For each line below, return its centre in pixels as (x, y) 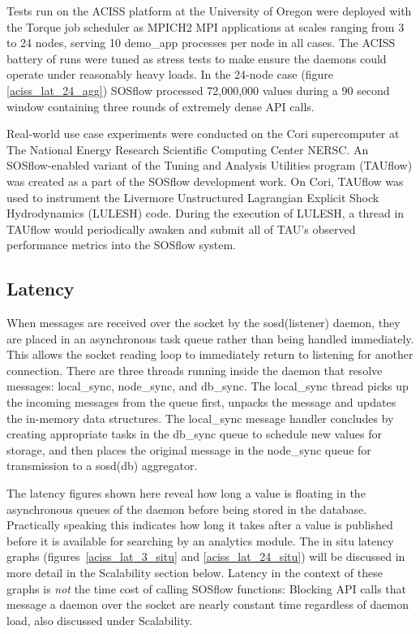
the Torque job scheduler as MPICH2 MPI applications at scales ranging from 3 (206, 26)
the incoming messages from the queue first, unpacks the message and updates (201, 402)
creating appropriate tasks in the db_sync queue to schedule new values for (194, 434)
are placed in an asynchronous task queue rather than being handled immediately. (210, 338)
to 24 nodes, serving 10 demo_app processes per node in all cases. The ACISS (201, 43)
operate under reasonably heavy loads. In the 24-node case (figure (170, 74)
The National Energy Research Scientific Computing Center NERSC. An (188, 149)
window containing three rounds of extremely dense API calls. (161, 106)
